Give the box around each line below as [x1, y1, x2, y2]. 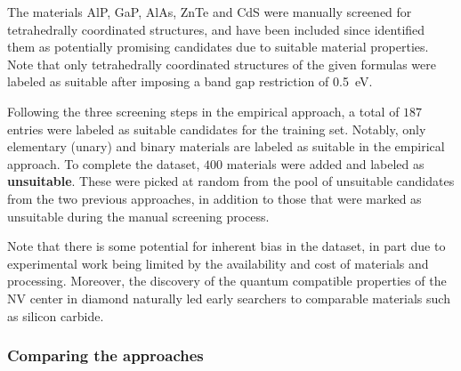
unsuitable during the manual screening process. [7, 206, 270, 225]
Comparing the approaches [7, 344, 204, 367]
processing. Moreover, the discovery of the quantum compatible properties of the [7, 271, 447, 290]
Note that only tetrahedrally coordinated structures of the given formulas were [7, 54, 436, 73]
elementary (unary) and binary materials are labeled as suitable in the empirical [7, 137, 445, 156]
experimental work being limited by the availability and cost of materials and [7, 254, 429, 272]
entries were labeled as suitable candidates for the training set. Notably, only [7, 119, 426, 138]
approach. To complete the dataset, [7, 154, 200, 173]
